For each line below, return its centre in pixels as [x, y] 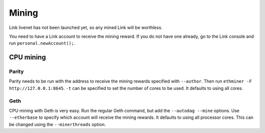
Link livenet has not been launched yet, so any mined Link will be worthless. [86, 27]
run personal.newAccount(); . [42, 43]
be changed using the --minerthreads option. [57, 124]
